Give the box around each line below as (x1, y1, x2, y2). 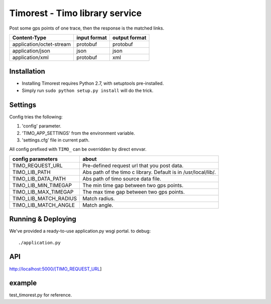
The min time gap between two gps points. (82, 182, 184, 189)
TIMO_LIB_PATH (12, 169, 51, 176)
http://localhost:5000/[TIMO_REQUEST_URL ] (9, 266, 102, 272)
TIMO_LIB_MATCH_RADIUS (12, 195, 77, 202)
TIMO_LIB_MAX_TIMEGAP (12, 188, 74, 195)
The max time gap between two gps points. (82, 188, 185, 195)
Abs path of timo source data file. (82, 175, 162, 182)
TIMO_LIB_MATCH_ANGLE (12, 201, 75, 208)
